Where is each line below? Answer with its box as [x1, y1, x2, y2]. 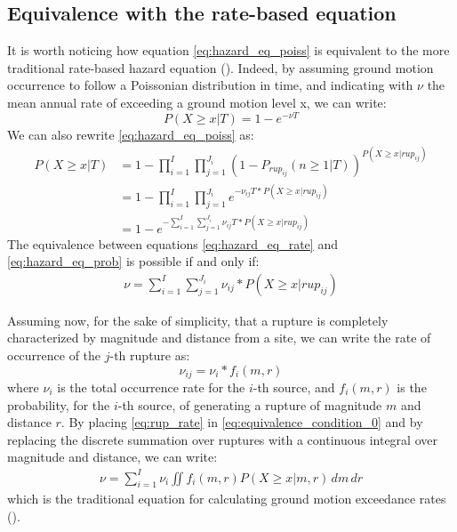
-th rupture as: [109, 345, 190, 364]
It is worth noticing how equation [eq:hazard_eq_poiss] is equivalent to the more [7, 41, 450, 60]
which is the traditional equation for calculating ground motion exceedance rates [7, 489, 446, 508]
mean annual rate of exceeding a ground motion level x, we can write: [7, 93, 387, 111]
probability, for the [7, 395, 110, 414]
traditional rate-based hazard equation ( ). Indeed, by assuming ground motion [7, 58, 434, 77]
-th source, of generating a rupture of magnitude [117, 395, 382, 414]
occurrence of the [7, 345, 101, 364]
